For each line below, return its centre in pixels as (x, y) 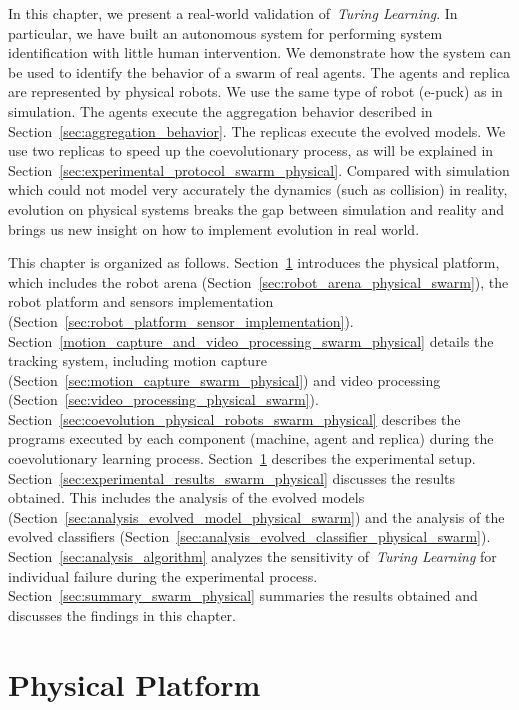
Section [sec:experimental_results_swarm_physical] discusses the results (232, 477)
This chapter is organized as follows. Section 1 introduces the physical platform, (254, 262)
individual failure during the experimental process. (163, 575)
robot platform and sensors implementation (141, 301)
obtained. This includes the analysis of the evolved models (186, 497)
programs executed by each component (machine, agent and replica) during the (251, 438)
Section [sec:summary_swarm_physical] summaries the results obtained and (243, 595)
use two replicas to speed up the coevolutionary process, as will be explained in (251, 150)
